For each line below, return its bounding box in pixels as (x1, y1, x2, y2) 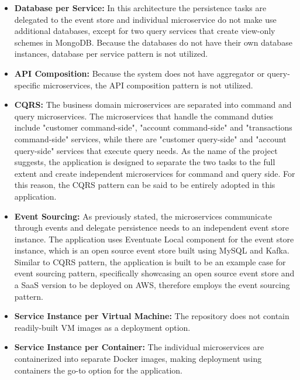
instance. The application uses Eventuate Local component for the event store (14, 232, 294, 245)
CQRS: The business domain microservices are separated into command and (14, 98, 292, 111)
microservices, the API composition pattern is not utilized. (43, 78, 253, 91)
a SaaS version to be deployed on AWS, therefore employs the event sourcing (14, 279, 290, 291)
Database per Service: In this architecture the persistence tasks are (14, 2, 267, 13)
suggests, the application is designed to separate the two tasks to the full (14, 156, 275, 168)
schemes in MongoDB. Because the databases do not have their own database (14, 36, 292, 48)
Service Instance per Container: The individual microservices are (14, 341, 264, 353)
